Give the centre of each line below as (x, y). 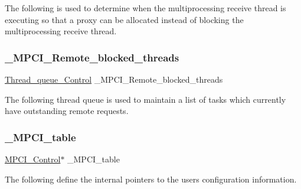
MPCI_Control (33, 159)
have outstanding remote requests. (67, 111)
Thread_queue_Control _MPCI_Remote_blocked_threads (114, 79)
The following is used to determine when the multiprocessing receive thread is (145, 8)
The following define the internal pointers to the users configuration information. (151, 179)
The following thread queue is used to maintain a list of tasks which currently (145, 99)
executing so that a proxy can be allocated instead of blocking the (124, 19)
